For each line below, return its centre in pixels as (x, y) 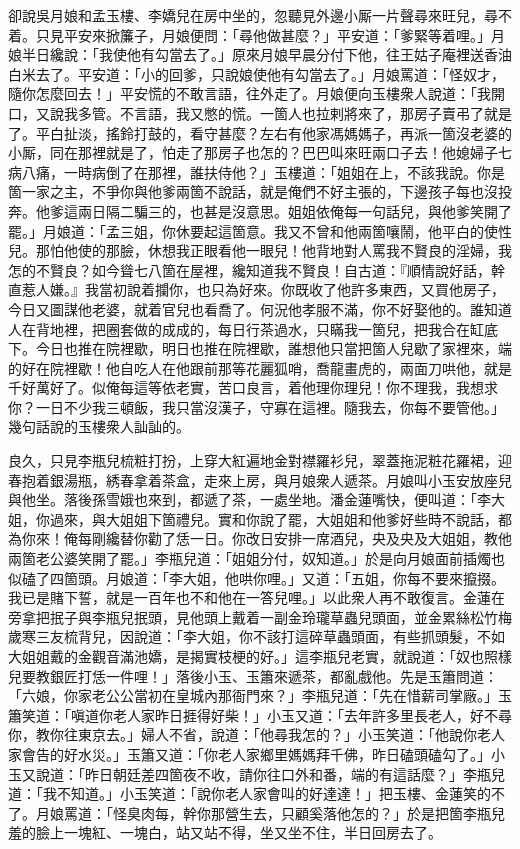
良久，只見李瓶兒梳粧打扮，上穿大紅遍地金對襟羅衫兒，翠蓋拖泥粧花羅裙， (253, 460)
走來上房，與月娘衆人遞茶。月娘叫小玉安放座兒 (357, 479)
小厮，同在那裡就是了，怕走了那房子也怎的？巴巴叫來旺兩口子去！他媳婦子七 (260, 152)
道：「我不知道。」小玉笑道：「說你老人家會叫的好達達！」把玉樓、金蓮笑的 (249, 793)
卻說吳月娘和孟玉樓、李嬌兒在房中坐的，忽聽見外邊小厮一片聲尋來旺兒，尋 (253, 15)
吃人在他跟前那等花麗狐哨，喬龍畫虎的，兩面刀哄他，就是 (322, 367)
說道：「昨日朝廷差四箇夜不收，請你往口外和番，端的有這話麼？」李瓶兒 (270, 773)
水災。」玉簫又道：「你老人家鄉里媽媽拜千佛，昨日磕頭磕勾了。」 (284, 753)
